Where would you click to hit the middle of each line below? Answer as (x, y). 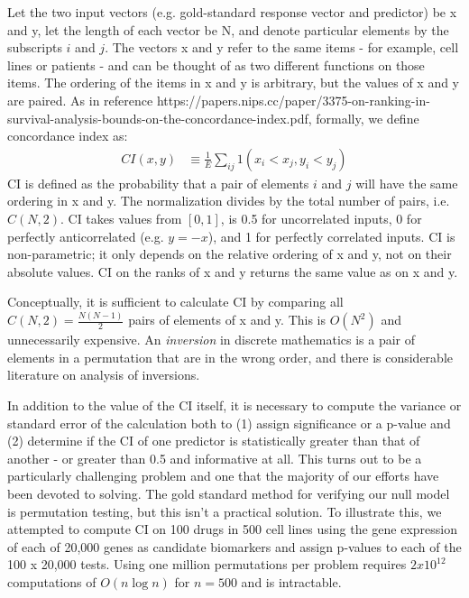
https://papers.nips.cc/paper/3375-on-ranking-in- (293, 100)
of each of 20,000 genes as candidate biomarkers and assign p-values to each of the (234, 546)
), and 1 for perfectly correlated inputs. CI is (331, 236)
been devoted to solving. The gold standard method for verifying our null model (229, 493)
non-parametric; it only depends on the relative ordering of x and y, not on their (230, 254)
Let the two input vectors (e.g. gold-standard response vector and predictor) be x (232, 12)
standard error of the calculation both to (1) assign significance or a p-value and (229, 423)
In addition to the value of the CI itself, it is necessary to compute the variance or (234, 405)
